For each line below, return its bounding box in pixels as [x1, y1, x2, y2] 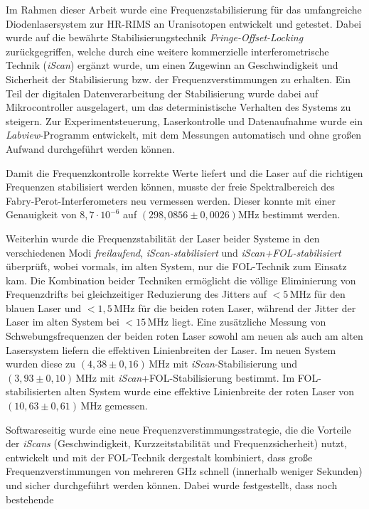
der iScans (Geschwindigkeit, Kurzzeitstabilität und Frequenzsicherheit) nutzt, [6, 436, 347, 451]
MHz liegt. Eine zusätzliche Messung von [147, 314, 326, 329]
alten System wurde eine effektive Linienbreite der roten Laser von [64, 384, 355, 399]
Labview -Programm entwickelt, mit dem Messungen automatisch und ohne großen [6, 127, 362, 142]
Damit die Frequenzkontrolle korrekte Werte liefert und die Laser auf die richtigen [6, 165, 363, 180]
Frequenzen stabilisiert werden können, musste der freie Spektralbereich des [6, 179, 335, 194]
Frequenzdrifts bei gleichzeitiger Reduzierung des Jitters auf [6, 286, 267, 301]
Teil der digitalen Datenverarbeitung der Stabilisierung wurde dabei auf [6, 85, 319, 100]
